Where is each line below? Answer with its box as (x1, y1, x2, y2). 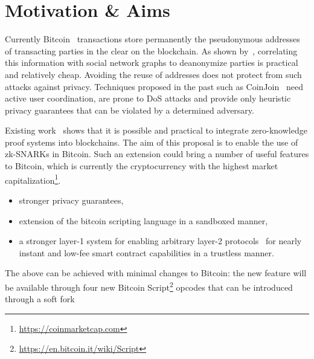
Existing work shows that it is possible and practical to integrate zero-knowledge (5, 124, 307, 137)
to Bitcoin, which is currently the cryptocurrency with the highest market (5, 160, 278, 172)
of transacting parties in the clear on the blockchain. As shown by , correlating (5, 44, 298, 57)
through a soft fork (5, 293, 75, 305)
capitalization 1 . (5, 172, 61, 186)
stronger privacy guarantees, (19, 193, 124, 206)
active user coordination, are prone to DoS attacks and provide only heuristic (5, 92, 291, 105)
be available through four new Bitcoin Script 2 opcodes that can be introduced (5, 279, 293, 293)
